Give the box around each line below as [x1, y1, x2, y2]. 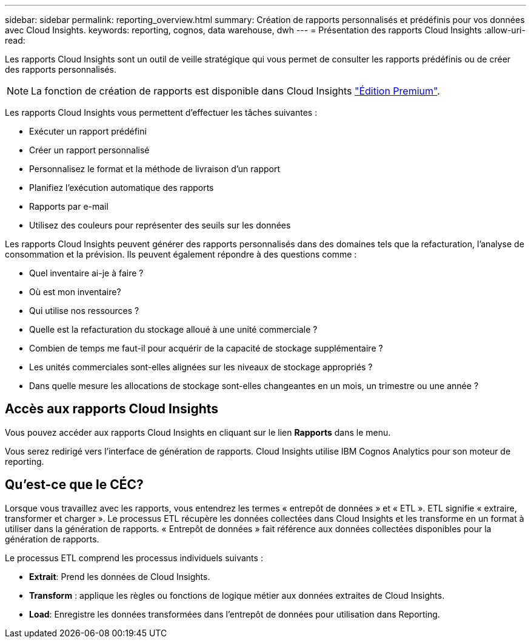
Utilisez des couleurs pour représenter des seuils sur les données [29, 220, 291, 230]
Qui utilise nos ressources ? [29, 305, 139, 316]
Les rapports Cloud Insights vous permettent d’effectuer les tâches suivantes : [5, 107, 318, 118]
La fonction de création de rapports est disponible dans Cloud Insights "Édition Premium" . [31, 85, 440, 97]
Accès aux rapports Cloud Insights [5, 401, 219, 417]
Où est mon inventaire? [29, 287, 121, 297]
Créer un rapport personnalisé [29, 145, 150, 155]
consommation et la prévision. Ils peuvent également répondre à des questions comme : [5, 249, 357, 259]
